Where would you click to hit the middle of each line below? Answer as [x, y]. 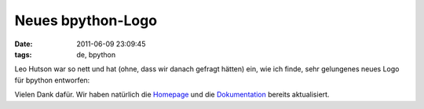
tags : [23, 54]
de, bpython [96, 54]
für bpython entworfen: [52, 80]
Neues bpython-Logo [86, 20]
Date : [24, 44]
